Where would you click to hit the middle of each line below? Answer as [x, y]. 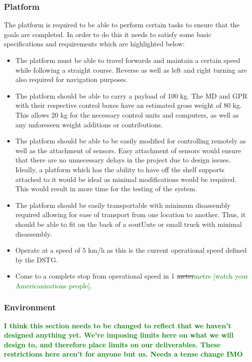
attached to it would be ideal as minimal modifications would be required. [126, 179]
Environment [30, 307]
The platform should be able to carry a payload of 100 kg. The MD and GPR [131, 95]
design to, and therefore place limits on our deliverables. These [112, 344]
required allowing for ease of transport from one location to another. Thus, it [130, 214]
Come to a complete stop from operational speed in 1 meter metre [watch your [132, 276]
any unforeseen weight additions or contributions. [89, 124]
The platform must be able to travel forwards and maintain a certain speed [128, 60]
